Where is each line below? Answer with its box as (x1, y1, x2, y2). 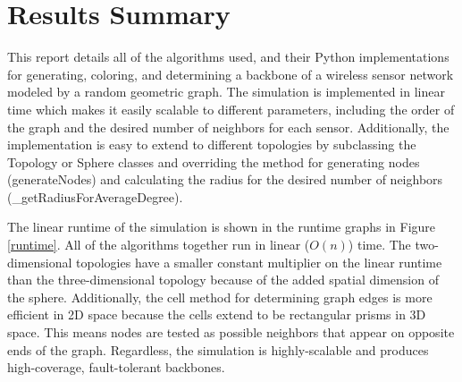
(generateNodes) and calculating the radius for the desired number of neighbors (7, 170, 443, 189)
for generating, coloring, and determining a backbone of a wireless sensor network (7, 64, 454, 83)
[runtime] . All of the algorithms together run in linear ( (7, 235, 310, 254)
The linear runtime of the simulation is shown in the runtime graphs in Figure (7, 217, 436, 236)
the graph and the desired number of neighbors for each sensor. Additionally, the (7, 117, 449, 136)
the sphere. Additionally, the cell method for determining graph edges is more (7, 287, 433, 306)
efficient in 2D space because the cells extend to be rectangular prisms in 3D (7, 305, 426, 324)
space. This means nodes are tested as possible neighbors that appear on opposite (7, 323, 455, 342)
